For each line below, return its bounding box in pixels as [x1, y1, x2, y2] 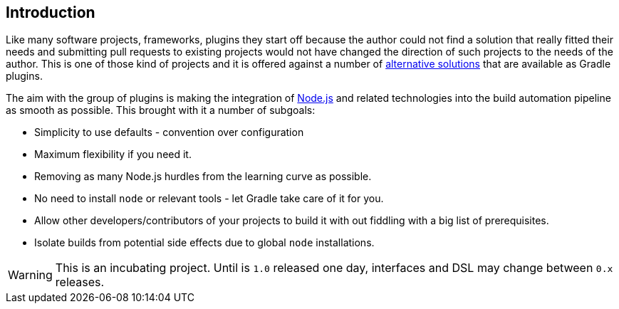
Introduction [6, 4, 95, 21]
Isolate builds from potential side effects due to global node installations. [34, 236, 375, 249]
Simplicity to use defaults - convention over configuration [34, 126, 304, 139]
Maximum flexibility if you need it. [34, 148, 192, 161]
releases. [55, 275, 105, 290]
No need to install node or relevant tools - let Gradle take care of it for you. [34, 192, 384, 205]
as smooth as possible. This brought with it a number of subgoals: [6, 104, 316, 117]
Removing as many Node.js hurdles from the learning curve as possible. [34, 170, 372, 183]
